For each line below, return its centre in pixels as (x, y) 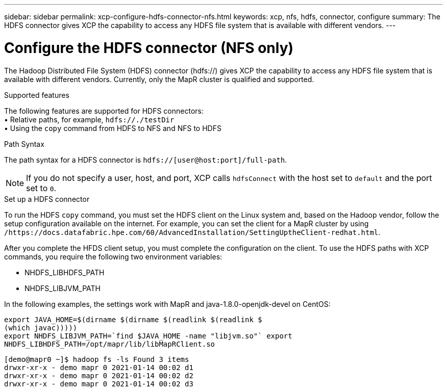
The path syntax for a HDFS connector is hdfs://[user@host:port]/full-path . (146, 160)
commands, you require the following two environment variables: (113, 256)
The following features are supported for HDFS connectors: (104, 111)
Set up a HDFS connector (47, 199)
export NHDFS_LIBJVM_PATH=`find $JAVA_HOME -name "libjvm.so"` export (148, 336)
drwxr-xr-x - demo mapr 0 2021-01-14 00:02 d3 (99, 384)
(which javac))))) (41, 328)
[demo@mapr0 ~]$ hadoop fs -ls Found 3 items (97, 359)
